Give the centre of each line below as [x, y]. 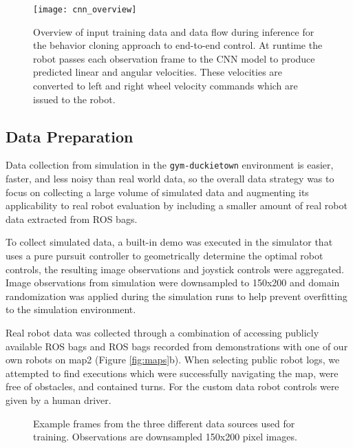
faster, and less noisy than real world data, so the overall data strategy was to [170, 179]
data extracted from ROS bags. [72, 218]
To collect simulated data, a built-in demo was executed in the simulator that [169, 242]
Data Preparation [69, 136]
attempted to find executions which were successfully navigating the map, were [172, 373]
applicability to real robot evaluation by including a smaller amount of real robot [176, 205]
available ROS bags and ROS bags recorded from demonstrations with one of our [177, 346]
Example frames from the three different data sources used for [164, 423]
